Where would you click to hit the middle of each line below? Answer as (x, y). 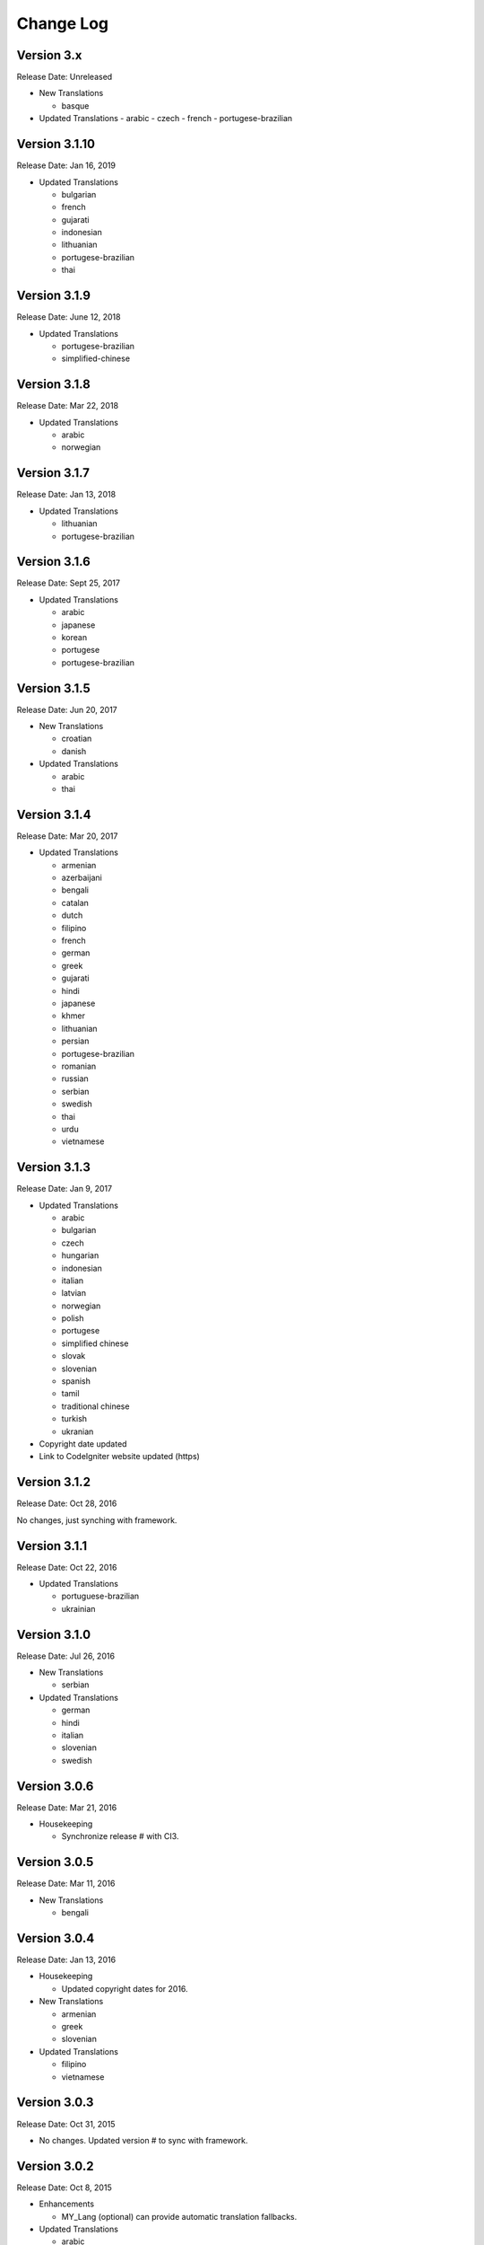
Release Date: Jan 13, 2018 (66, 495)
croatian (77, 739)
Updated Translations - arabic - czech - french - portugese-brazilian (166, 119)
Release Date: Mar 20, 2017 (67, 836)
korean (74, 637)
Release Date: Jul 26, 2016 (66, 1656)
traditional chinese (95, 1406)
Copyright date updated (83, 1444)
